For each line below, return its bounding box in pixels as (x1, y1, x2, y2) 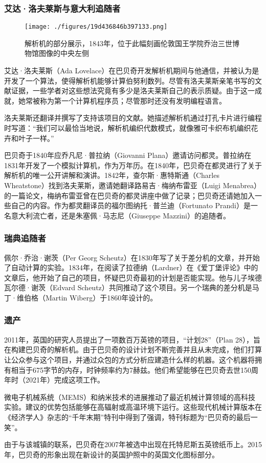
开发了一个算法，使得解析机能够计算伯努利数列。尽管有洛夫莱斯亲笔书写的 (4, 75, 255, 86)
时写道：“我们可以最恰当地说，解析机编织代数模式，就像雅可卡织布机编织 (4, 123, 251, 133)
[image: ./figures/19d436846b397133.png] (25, 23, 168, 31)
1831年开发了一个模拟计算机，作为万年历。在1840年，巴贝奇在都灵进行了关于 (4, 159, 262, 170)
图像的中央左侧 (38, 48, 89, 58)
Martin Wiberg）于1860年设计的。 (45, 292, 158, 303)
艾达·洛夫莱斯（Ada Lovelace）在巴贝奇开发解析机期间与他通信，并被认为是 (4, 65, 259, 76)
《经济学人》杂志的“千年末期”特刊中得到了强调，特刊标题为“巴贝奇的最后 (4, 411, 251, 422)
